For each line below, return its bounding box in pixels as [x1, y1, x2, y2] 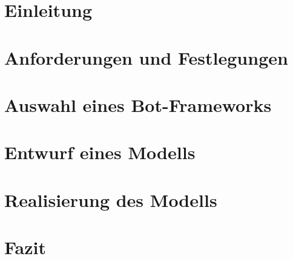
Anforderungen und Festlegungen [4, 45, 288, 70]
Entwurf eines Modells [4, 140, 196, 165]
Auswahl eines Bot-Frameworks [4, 92, 272, 117]
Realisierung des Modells [4, 187, 217, 212]
